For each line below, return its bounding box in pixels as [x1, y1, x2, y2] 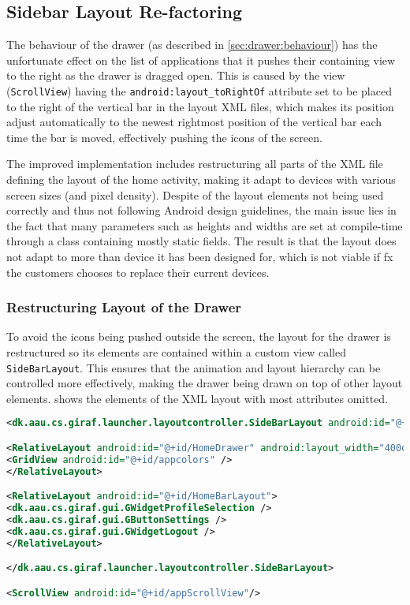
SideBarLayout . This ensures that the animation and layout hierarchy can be [6, 359, 381, 375]
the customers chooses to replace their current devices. [6, 263, 270, 280]
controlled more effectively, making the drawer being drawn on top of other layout [6, 375, 403, 391]
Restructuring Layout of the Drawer [6, 297, 242, 317]
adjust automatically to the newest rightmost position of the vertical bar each [6, 114, 382, 130]
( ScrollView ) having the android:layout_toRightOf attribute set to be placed [6, 82, 392, 99]
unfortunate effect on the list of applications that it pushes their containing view [6, 51, 396, 68]
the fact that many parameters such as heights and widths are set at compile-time [6, 217, 403, 233]
